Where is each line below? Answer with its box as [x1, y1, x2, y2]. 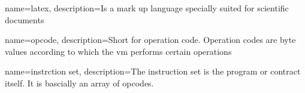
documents [5, 13, 44, 26]
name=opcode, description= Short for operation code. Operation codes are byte [5, 33, 296, 46]
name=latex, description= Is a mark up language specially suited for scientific [5, 2, 289, 14]
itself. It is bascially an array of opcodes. [5, 76, 154, 89]
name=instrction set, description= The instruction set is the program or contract [5, 65, 301, 77]
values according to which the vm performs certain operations [5, 45, 232, 57]
